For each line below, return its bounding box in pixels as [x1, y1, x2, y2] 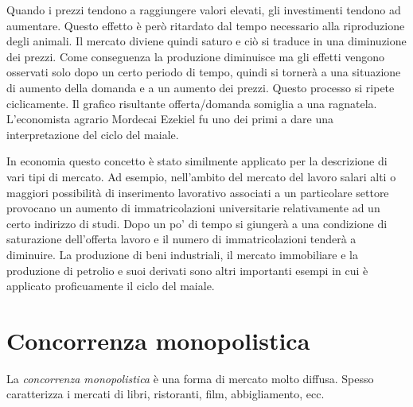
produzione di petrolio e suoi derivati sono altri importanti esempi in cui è [6, 262, 368, 278]
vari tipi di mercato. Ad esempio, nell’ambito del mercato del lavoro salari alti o [6, 168, 396, 184]
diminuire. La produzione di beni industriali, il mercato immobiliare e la [6, 246, 358, 262]
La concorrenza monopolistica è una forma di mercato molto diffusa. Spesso [6, 370, 374, 386]
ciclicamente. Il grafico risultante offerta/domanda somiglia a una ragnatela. [6, 95, 377, 111]
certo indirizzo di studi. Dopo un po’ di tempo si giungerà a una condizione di [6, 215, 388, 231]
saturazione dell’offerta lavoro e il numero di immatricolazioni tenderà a [6, 231, 357, 247]
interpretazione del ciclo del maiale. [6, 126, 179, 142]
